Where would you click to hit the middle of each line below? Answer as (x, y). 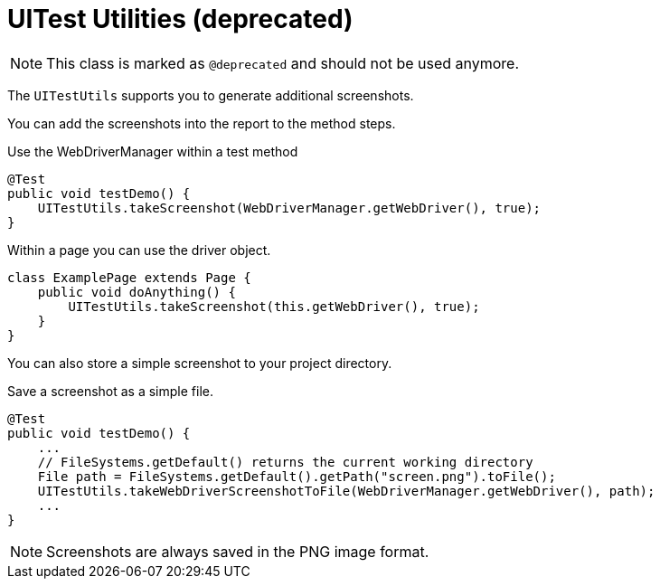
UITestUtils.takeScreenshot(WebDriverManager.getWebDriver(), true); (289, 208)
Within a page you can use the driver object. (139, 250)
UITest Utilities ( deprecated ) (180, 19)
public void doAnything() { (137, 292)
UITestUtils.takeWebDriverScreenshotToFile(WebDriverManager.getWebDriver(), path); (346, 491)
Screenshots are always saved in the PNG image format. (238, 551)
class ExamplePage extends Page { (129, 277)
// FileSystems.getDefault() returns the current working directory (285, 462)
